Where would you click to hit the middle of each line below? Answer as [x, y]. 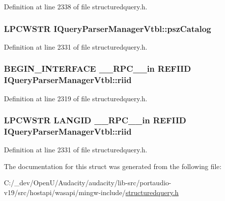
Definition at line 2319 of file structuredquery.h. [76, 98]
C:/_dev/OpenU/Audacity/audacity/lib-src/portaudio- [88, 183]
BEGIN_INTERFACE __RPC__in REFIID [98, 69]
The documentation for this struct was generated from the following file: [113, 166]
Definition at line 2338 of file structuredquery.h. [76, 6]
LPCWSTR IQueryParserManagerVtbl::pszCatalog [108, 28]
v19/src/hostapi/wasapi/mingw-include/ [65, 192]
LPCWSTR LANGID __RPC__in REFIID [95, 120]
